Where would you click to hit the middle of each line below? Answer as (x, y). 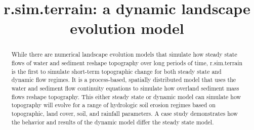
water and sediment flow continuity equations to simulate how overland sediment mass (125, 88)
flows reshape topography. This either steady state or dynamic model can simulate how (126, 96)
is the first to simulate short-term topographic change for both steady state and (116, 71)
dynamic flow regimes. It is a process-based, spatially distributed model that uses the (124, 80)
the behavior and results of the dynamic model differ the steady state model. (113, 122)
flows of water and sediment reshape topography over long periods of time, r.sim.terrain (127, 63)
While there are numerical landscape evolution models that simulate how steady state (124, 54)
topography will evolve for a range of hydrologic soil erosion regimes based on (113, 105)
